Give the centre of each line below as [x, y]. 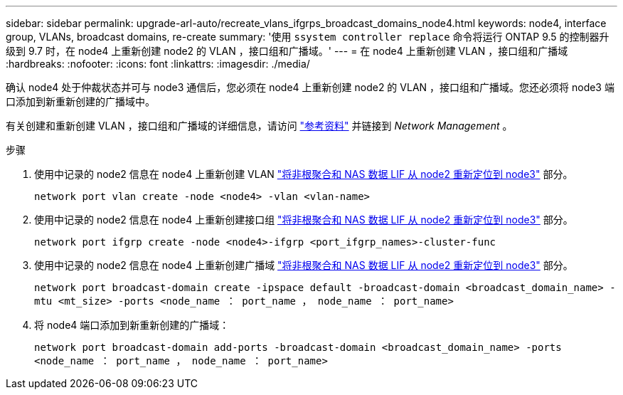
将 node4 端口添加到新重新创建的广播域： [132, 325]
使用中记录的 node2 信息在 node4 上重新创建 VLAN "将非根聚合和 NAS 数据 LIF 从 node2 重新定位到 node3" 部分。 [304, 174]
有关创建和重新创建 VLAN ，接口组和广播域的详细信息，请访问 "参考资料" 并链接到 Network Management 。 [259, 126]
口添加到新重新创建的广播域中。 [80, 101]
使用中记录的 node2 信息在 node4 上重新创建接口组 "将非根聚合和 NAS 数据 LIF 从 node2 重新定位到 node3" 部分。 [304, 220]
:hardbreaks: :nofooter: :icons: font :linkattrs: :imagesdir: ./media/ [158, 64]
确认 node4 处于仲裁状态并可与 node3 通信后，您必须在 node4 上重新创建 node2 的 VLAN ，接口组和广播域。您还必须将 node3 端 [310, 87]
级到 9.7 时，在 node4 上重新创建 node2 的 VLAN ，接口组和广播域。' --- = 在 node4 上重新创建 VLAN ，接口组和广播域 [287, 51]
